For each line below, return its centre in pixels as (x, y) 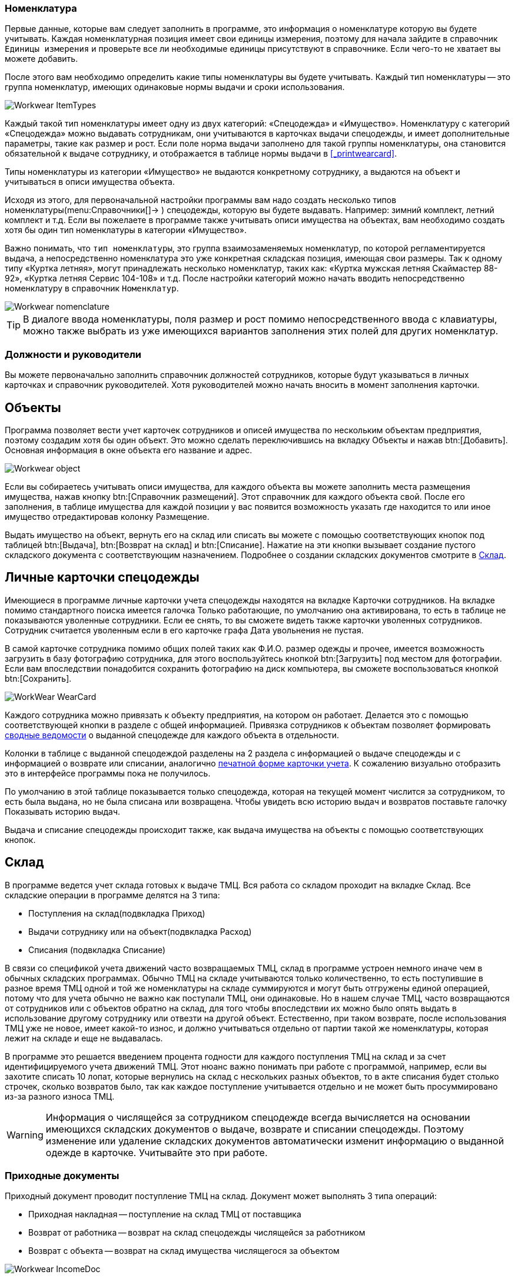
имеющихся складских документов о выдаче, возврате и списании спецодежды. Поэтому (255, 1129)
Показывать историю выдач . (63, 811)
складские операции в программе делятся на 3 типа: (112, 895)
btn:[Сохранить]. (38, 678)
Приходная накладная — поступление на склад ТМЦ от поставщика (165, 1214)
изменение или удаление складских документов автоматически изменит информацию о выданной (275, 1141)
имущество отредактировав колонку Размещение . (107, 516)
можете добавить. (41, 59)
